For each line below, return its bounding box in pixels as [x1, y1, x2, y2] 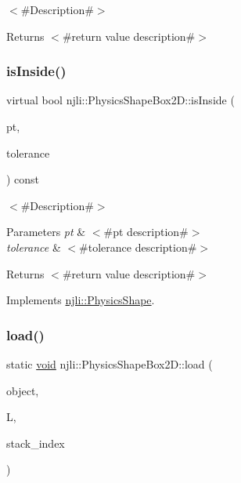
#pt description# [103, 223, 189, 240]
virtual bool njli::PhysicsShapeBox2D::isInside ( [6, 92, 235, 108]
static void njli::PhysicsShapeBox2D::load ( [6, 355, 213, 372]
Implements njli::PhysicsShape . [6, 292, 155, 308]
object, [6, 382, 39, 398]
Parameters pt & [6, 223, 86, 240]
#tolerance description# [79, 238, 197, 255]
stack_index [6, 434, 65, 451]
